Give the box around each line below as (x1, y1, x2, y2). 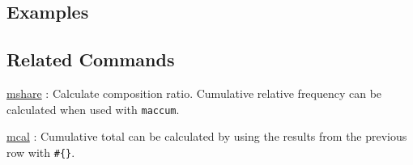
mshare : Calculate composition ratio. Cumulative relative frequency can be (6, 84, 382, 101)
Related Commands (6, 47, 175, 72)
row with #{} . (6, 143, 75, 160)
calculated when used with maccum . (6, 100, 180, 117)
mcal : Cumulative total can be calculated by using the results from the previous (6, 128, 407, 145)
